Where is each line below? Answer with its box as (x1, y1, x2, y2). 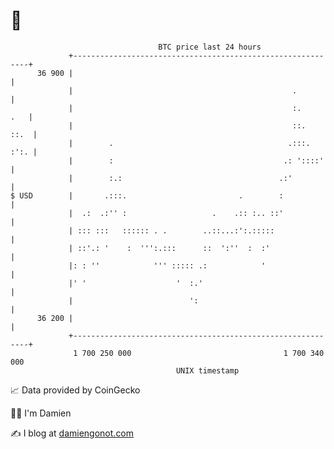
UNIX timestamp (175, 365, 240, 376)
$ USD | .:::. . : (10, 190, 284, 201)
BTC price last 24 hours (158, 42, 262, 52)
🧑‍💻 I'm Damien (10, 407, 72, 419)
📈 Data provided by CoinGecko (10, 384, 141, 396)
